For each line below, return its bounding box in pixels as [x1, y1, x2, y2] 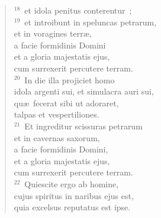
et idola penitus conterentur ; [24, 4, 132, 16]
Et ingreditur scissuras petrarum [24, 119, 143, 132]
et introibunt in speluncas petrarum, [24, 15, 157, 28]
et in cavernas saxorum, [14, 131, 100, 144]
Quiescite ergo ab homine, [24, 177, 119, 190]
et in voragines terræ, [14, 27, 92, 40]
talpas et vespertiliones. [14, 108, 99, 121]
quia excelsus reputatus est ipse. [14, 201, 131, 213]
